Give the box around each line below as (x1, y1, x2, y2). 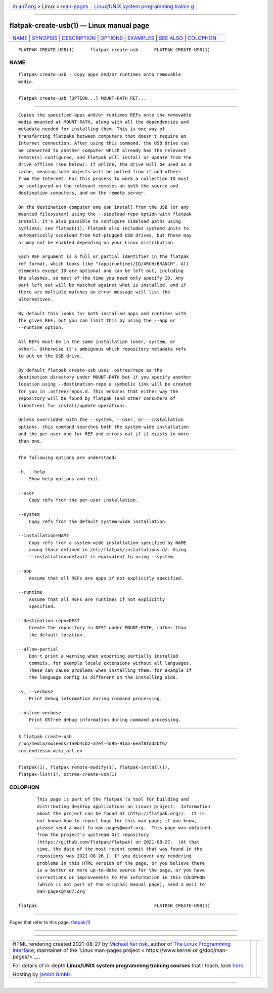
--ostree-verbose (18, 710, 61, 716)
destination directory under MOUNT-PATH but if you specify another (18, 374, 192, 380)
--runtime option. (18, 325, 64, 330)
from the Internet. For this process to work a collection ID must (18, 176, 189, 182)
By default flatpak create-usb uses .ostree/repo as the (18, 367, 163, 373)
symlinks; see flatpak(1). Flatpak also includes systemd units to (18, 225, 189, 231)
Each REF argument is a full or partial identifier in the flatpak (18, 254, 189, 259)
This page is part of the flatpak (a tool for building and (37, 796, 189, 803)
